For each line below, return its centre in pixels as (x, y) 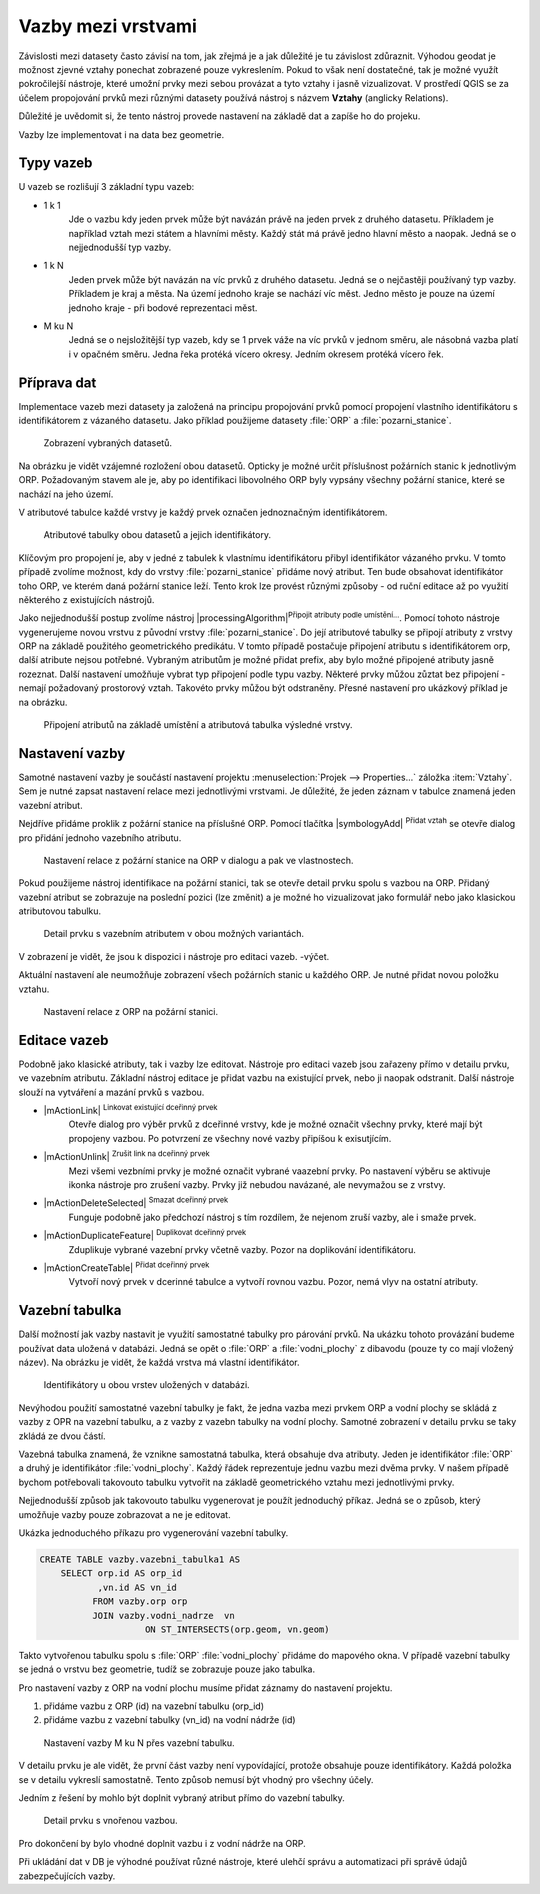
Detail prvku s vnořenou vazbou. (111, 1821)
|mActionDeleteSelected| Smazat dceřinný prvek (136, 1202)
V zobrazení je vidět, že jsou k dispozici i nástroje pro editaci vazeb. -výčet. (174, 956)
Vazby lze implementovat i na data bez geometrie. (121, 134)
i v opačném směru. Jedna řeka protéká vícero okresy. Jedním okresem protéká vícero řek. (256, 354)
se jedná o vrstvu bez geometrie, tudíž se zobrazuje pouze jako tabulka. (167, 1669)
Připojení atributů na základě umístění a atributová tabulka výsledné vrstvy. (198, 725)
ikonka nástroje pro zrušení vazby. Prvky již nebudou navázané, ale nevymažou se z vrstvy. (257, 1185)
